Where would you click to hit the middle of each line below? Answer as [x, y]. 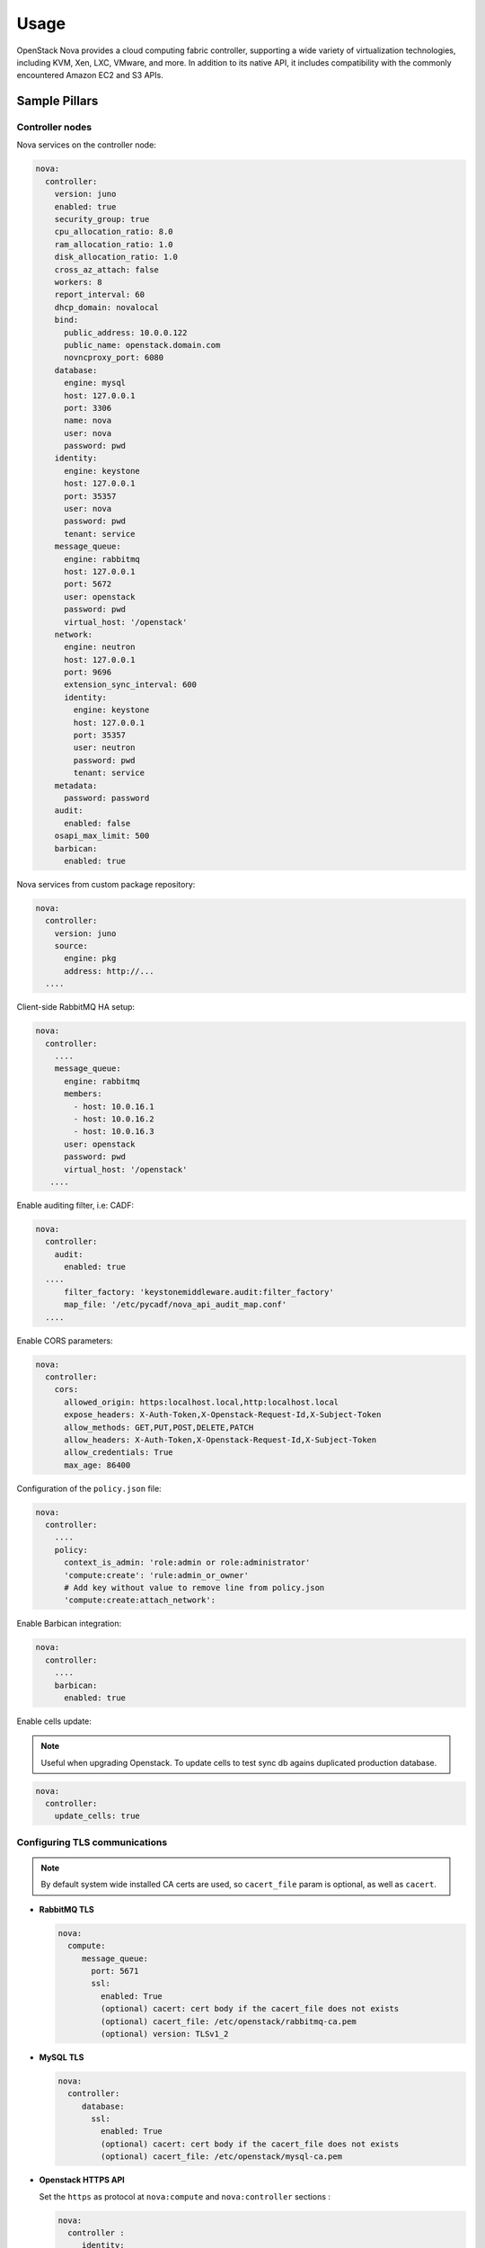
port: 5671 [115, 1971]
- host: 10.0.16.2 [114, 1119]
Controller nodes [54, 128]
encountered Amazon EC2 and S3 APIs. [90, 76]
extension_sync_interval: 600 [131, 685]
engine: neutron [100, 647]
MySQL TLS [62, 2057]
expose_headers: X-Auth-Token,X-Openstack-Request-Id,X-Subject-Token [223, 1415]
